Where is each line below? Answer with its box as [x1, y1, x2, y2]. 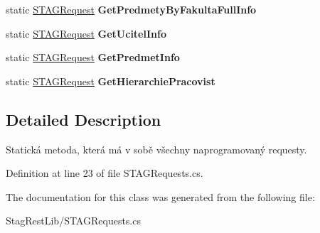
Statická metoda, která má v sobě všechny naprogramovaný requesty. [6, 141, 307, 156]
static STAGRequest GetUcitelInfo [6, 26, 166, 40]
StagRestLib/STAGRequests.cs [6, 213, 141, 228]
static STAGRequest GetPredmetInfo [6, 50, 180, 65]
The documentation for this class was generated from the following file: [6, 189, 315, 204]
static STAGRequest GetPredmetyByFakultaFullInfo [6, 2, 257, 16]
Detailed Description [6, 108, 161, 130]
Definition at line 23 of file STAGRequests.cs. [6, 166, 203, 180]
